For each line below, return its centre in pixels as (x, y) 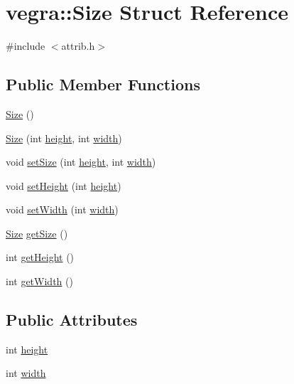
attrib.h (78, 46)
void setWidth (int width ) (62, 209)
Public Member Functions (103, 84)
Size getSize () (37, 233)
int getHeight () (40, 257)
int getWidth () (39, 281)
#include (26, 46)
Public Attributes (72, 320)
